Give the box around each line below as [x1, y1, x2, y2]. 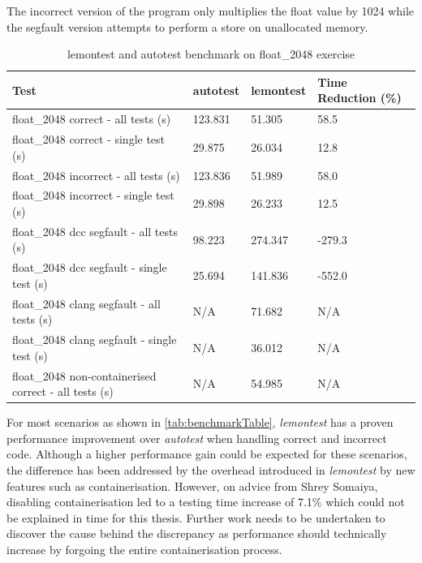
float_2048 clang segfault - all [12, 294, 161, 312]
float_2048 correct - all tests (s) [12, 110, 171, 127]
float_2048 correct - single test [12, 131, 166, 148]
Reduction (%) [317, 89, 402, 106]
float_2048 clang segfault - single [12, 331, 177, 348]
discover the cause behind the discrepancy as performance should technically [6, 525, 387, 542]
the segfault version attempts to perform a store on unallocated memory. [6, 18, 368, 35]
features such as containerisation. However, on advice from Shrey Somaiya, [6, 477, 378, 494]
